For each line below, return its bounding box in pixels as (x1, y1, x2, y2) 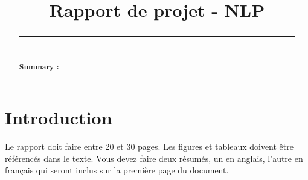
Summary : (19, 61, 59, 72)
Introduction (5, 105, 112, 130)
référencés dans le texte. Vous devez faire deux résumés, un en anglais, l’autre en (5, 152, 303, 164)
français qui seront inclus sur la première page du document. (5, 164, 229, 176)
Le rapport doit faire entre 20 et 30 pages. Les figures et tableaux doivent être (5, 140, 294, 153)
